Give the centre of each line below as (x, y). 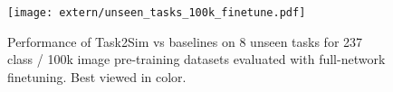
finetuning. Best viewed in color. (97, 76)
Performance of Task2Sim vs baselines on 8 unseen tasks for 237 (185, 41)
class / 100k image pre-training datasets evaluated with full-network (196, 59)
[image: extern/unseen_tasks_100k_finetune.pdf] (157, 13)
